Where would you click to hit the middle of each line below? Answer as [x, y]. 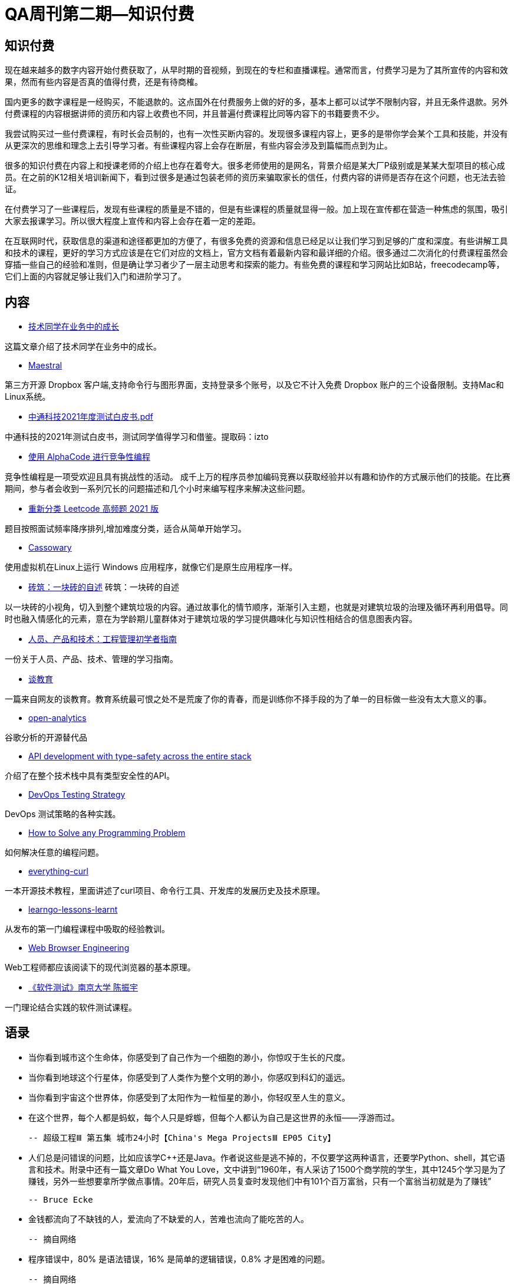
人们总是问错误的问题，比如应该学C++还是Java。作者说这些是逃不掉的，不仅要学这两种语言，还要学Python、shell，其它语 [267, 1157]
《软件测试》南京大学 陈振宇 [83, 987]
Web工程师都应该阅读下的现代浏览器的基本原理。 [100, 967]
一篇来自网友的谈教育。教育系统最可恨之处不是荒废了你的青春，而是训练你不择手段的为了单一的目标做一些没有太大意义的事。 [248, 699]
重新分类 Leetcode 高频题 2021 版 [94, 509]
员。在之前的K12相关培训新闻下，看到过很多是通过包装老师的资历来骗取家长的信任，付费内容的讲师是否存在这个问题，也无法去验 [255, 177]
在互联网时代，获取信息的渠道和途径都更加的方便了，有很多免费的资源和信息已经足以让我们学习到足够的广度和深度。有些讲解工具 [256, 241]
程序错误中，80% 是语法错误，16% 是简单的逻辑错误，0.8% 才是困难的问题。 [179, 1259]
